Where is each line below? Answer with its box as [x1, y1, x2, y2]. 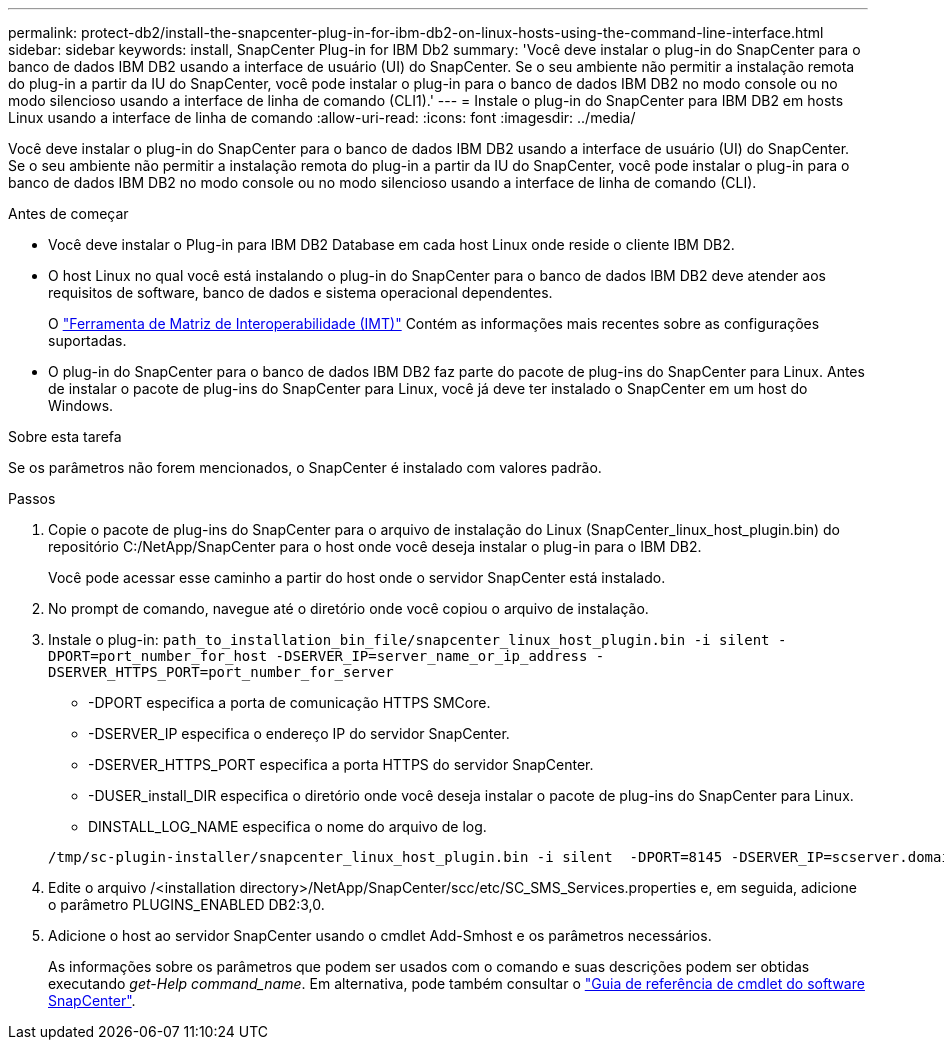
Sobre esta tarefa [8, 428, 122, 445]
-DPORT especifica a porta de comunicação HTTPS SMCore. [88, 694, 491, 711]
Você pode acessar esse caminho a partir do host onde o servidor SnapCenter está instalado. [48, 569, 666, 586]
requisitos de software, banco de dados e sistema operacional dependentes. [48, 284, 553, 301]
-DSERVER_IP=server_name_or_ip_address [275, 648, 588, 664]
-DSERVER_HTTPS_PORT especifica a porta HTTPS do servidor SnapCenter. [88, 756, 594, 773]
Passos [8, 490, 56, 507]
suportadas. [48, 332, 127, 349]
